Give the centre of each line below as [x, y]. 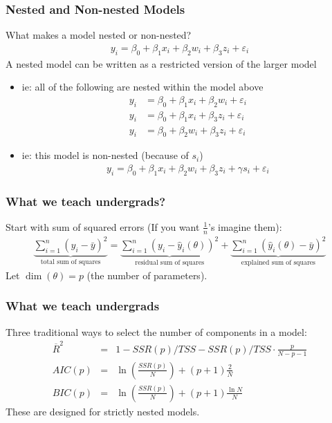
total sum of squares [71, 262]
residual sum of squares [170, 263]
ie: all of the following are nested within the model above [142, 87]
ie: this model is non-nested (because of [105, 155]
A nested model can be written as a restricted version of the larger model [161, 63]
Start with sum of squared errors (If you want [103, 226]
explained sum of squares [278, 263]
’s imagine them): [245, 226]
